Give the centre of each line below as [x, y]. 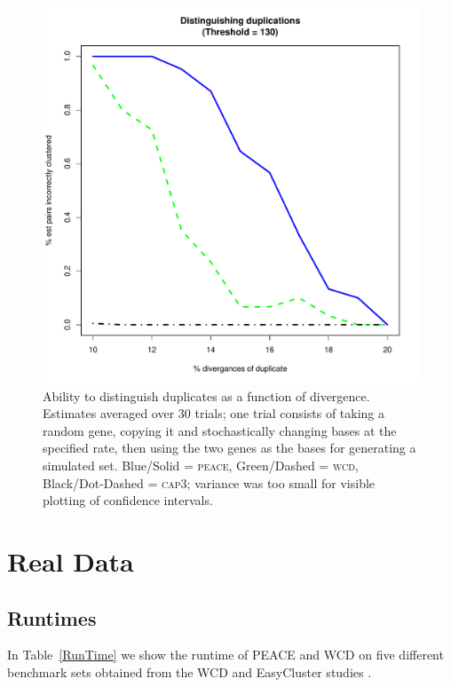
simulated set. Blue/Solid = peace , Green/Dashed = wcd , [201, 465]
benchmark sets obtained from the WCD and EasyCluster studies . [190, 671]
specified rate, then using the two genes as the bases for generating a [229, 448]
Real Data [71, 561]
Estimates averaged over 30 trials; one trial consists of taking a [214, 413]
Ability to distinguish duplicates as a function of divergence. [206, 395]
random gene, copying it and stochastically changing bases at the [220, 430]
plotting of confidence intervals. [128, 500]
